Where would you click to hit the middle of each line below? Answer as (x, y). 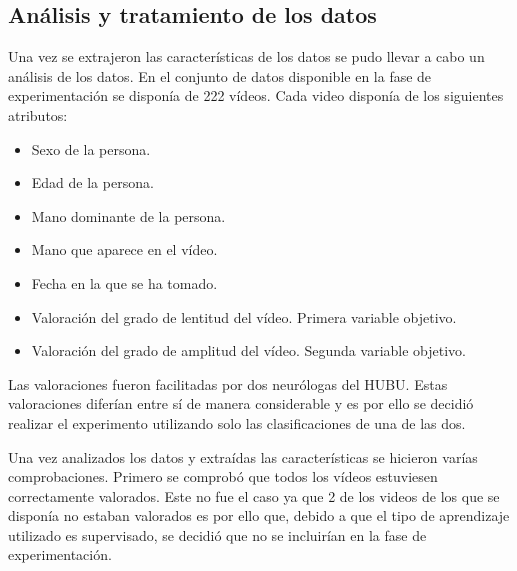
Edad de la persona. (92, 182)
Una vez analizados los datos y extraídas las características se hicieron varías (243, 456)
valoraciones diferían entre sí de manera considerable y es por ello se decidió (241, 403)
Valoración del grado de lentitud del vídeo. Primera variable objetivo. (244, 316)
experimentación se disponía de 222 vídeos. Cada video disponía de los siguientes (256, 95)
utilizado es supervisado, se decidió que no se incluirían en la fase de (217, 534)
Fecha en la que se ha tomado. (124, 282)
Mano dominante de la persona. (128, 215)
